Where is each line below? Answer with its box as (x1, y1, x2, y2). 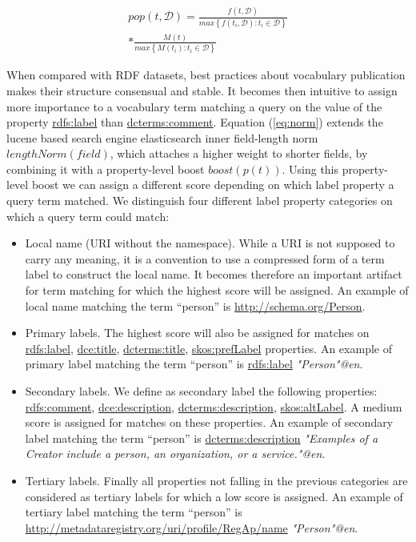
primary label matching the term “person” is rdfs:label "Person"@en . (25, 355, 363, 372)
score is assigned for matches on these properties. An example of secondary (25, 414, 394, 431)
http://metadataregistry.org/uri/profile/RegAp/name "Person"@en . (25, 519, 358, 536)
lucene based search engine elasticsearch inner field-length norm (6, 129, 318, 146)
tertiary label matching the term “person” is (25, 504, 242, 520)
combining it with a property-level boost (6, 160, 205, 177)
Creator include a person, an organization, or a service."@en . (25, 445, 326, 462)
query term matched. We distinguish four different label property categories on (6, 192, 393, 209)
